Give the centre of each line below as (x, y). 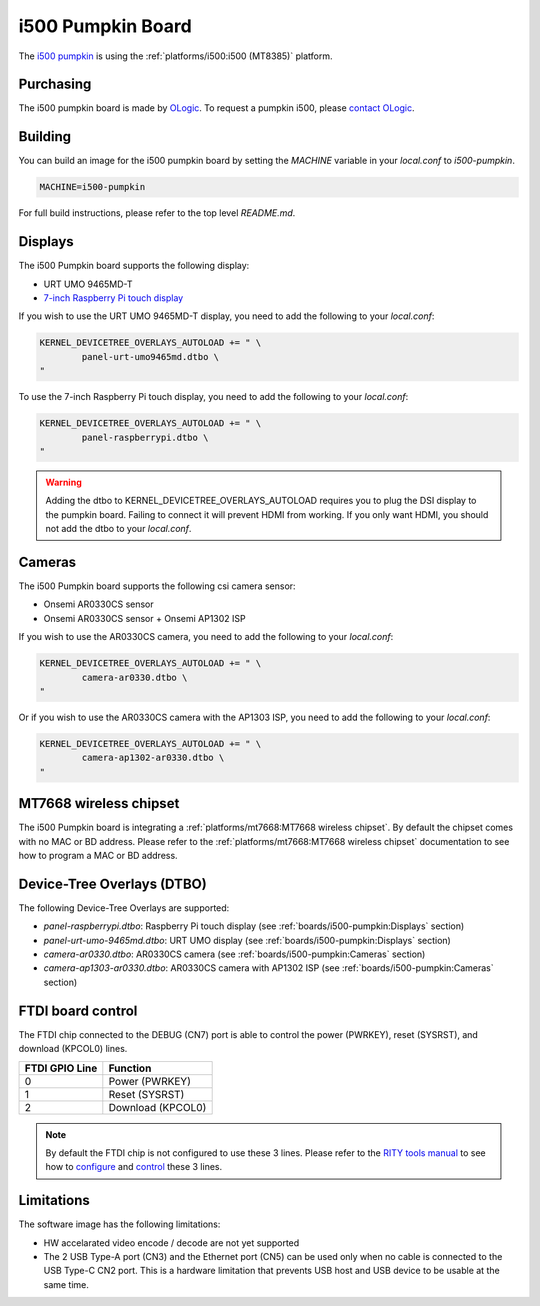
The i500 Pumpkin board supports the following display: (134, 266)
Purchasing (55, 84)
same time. (66, 1284)
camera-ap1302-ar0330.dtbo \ (153, 758)
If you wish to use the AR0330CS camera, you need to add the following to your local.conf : (206, 637)
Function (130, 1068)
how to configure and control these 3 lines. (134, 1167)
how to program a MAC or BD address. (98, 855)
